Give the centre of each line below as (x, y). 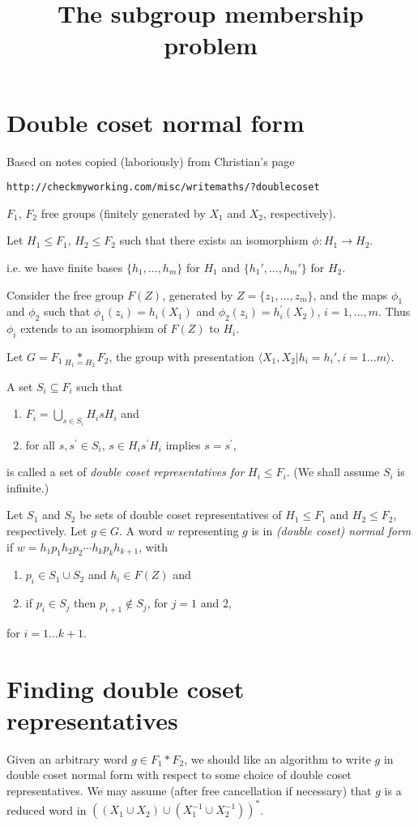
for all (41, 444)
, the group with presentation (181, 356)
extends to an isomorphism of (94, 328)
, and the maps (350, 294)
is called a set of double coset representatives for (126, 472)
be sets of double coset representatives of (181, 515)
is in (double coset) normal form (331, 530)
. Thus (395, 311)
